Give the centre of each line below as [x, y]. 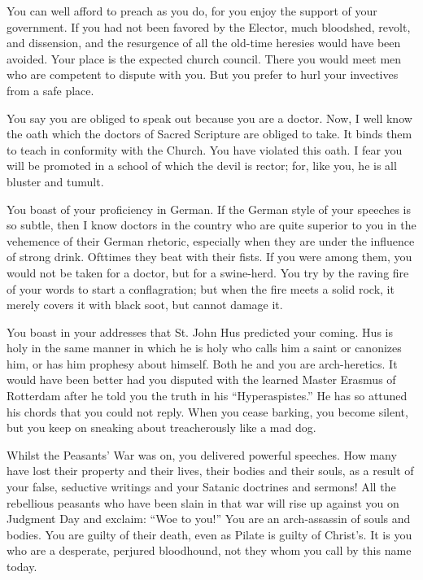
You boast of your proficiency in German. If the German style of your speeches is [209, 209]
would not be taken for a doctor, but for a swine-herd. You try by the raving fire [208, 272]
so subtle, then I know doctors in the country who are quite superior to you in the [211, 225]
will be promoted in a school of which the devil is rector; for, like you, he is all [202, 166]
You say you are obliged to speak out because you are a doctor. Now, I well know [209, 118]
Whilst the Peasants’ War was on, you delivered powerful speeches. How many [202, 454]
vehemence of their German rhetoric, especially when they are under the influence [211, 240]
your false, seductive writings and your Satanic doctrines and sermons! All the [201, 487]
